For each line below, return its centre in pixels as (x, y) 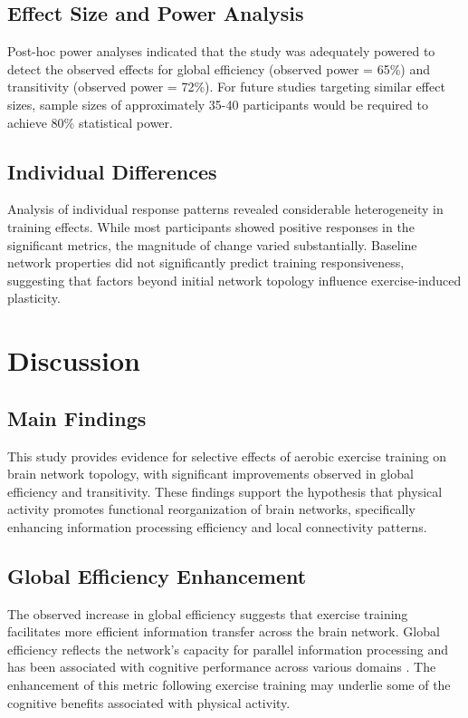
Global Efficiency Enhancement (157, 575)
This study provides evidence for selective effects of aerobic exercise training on (227, 456)
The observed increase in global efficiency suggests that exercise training (208, 613)
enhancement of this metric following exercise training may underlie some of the (229, 685)
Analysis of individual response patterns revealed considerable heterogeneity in (225, 209)
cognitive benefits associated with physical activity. (149, 702)
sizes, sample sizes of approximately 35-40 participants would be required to (218, 104)
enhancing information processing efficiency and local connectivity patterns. (217, 526)
